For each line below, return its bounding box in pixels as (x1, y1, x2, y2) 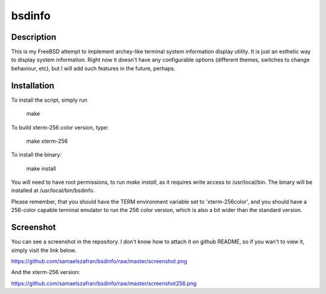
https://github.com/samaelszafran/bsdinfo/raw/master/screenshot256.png (11, 280, 197, 287)
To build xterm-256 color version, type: (11, 124, 109, 131)
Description (11, 32, 57, 42)
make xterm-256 (26, 137, 68, 145)
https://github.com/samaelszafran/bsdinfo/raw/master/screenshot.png (11, 257, 187, 264)
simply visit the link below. (11, 246, 77, 254)
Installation (11, 80, 54, 90)
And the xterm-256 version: (11, 269, 80, 276)
